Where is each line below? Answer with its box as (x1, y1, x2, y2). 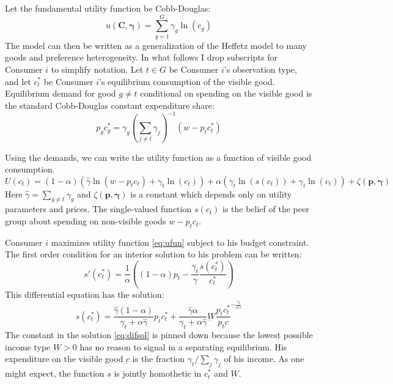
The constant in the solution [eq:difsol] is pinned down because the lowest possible (5, 328, 313, 341)
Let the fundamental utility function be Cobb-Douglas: (5, 2, 211, 14)
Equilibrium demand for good (5, 87, 116, 100)
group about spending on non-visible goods (5, 215, 166, 227)
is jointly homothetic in (114, 367, 202, 380)
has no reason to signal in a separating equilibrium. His (79, 340, 287, 353)
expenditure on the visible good (5, 352, 123, 365)
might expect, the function (5, 367, 105, 380)
